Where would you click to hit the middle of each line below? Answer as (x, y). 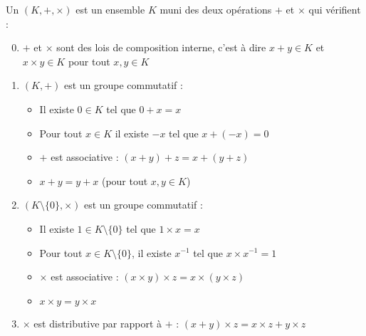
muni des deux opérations (216, 9)
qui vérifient (335, 9)
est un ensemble (110, 9)
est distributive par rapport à (98, 323)
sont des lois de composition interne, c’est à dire (161, 47)
